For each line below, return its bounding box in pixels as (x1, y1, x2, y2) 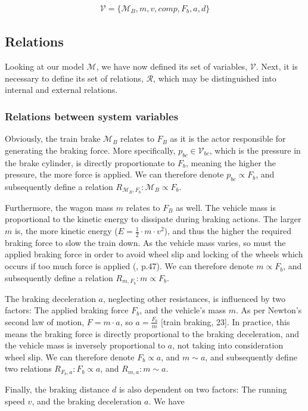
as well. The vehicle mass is (176, 201, 276, 213)
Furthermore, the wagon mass (5, 201, 114, 213)
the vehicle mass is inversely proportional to (5, 339, 166, 351)
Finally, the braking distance (5, 383, 110, 396)
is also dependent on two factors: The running (119, 383, 287, 396)
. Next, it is (256, 60, 298, 73)
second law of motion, (5, 315, 85, 328)
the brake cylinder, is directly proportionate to (5, 156, 175, 169)
